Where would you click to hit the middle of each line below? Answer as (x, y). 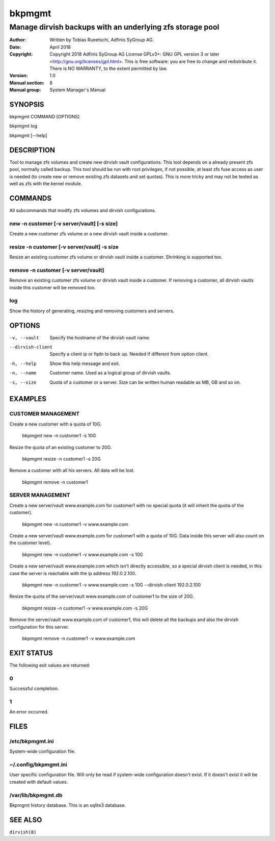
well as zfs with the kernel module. (46, 183)
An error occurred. (29, 712)
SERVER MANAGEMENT (40, 495)
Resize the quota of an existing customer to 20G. (61, 447)
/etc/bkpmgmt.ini (32, 741)
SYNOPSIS (27, 104)
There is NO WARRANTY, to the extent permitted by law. (109, 68)
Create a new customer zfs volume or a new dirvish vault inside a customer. (89, 233)
